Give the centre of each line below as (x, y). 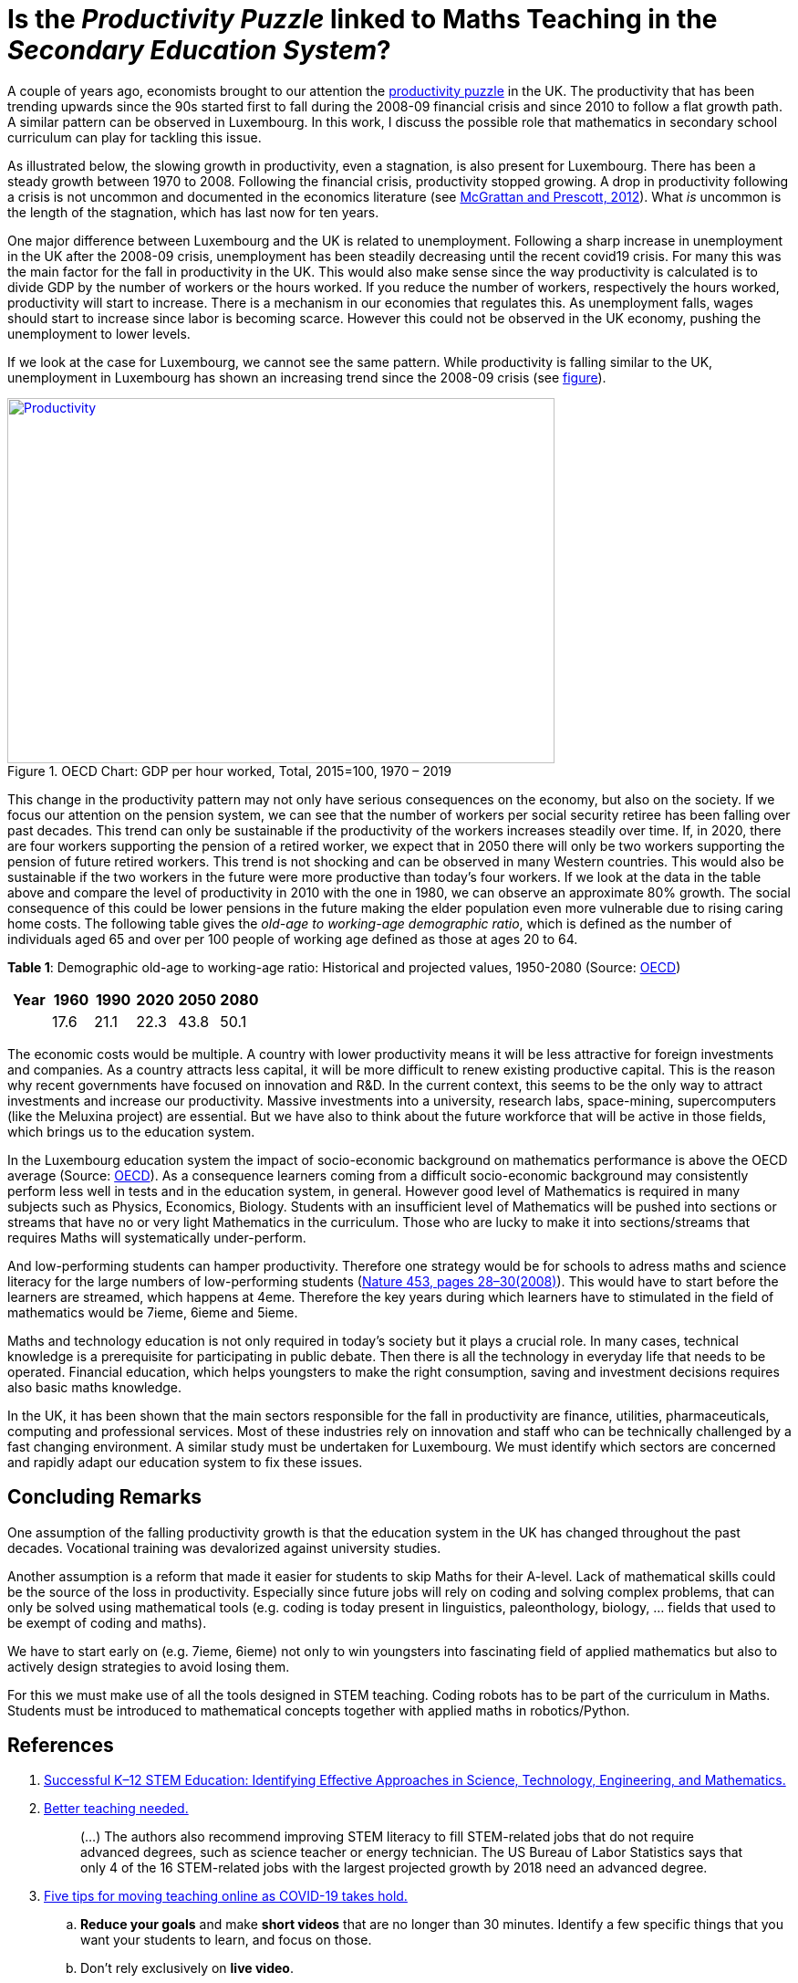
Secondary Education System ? (199, 50)
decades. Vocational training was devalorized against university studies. (224, 1548)
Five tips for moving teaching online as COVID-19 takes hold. (226, 1896)
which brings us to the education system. (131, 1131)
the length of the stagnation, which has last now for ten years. (193, 212)
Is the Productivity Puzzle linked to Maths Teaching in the (363, 19)
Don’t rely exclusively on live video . (187, 1968)
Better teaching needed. (116, 1809)
